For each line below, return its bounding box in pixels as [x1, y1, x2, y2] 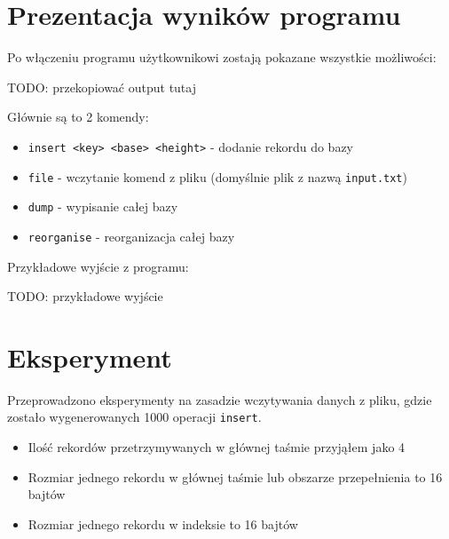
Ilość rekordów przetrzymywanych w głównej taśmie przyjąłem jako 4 [28, 438, 406, 456]
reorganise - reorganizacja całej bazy [28, 226, 235, 245]
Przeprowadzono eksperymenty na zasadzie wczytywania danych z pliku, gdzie [7, 390, 432, 408]
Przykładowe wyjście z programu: [7, 257, 189, 275]
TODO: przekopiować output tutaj [7, 77, 196, 96]
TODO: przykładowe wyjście [7, 287, 163, 305]
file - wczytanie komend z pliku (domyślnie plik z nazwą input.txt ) [28, 167, 407, 186]
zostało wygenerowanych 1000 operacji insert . [7, 408, 262, 426]
